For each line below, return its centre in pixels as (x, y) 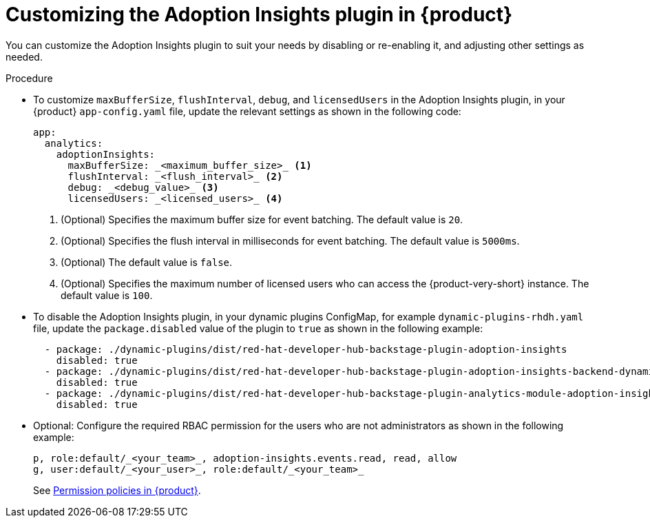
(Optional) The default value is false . (147, 262)
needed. (24, 57)
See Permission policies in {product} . (117, 490)
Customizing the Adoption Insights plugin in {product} (259, 14)
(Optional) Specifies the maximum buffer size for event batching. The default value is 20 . (262, 219)
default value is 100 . (107, 295)
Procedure (29, 78)
